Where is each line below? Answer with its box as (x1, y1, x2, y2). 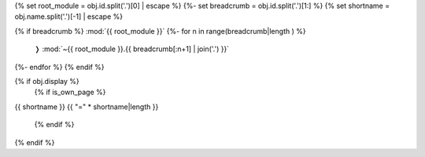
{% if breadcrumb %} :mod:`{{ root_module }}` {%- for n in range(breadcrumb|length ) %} (14, 26, 306, 35)
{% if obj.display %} (14, 76, 80, 86)
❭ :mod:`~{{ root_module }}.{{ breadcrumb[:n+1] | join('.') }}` (34, 44, 230, 54)
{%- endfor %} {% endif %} (14, 62, 105, 71)
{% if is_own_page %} (34, 87, 106, 97)
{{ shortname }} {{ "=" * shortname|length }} (14, 102, 159, 111)
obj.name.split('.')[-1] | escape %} (14, 12, 124, 21)
